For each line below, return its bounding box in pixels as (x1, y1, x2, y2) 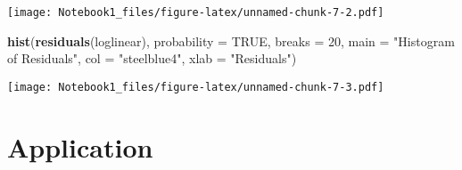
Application (7, 128, 153, 165)
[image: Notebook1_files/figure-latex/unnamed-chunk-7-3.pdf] (7, 80, 384, 93)
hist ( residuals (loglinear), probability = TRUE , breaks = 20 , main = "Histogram (7, 31, 455, 50)
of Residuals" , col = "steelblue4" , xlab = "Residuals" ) (7, 49, 297, 68)
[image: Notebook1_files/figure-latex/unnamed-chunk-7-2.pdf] (7, 6, 384, 19)
